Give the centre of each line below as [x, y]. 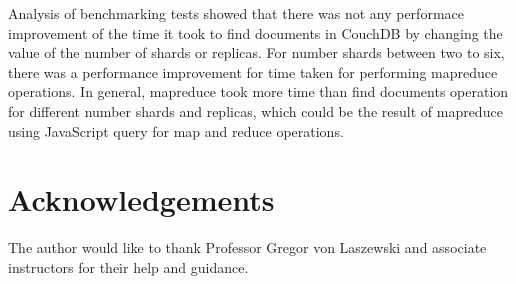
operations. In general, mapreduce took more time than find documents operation [258, 91]
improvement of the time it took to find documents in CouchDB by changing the [255, 32]
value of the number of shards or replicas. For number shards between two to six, [256, 52]
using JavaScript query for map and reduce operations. [176, 130]
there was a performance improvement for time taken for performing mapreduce [253, 71]
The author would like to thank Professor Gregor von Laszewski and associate [247, 247]
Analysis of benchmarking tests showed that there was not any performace [236, 13]
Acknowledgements [141, 199]
